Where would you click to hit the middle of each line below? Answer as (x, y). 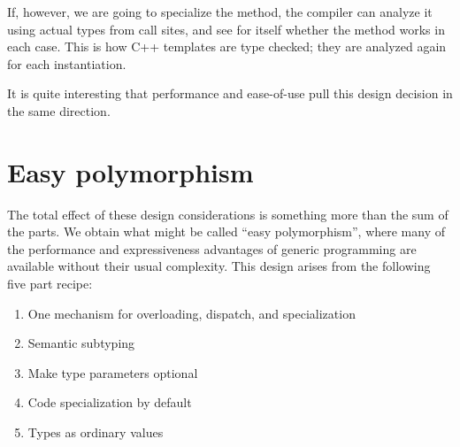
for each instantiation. (67, 63)
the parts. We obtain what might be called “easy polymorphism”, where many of (226, 231)
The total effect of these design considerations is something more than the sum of (228, 214)
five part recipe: (50, 284)
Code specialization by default (110, 402)
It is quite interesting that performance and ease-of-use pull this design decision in (230, 93)
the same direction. (59, 110)
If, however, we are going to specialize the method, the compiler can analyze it (220, 12)
